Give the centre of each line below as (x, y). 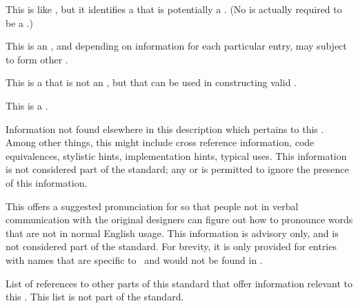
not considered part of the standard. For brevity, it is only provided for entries (171, 246)
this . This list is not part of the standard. (95, 297)
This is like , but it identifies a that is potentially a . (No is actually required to (174, 9)
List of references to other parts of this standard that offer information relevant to (179, 283)
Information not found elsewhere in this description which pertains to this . (165, 129)
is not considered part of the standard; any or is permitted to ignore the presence (177, 169)
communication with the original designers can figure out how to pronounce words (179, 219)
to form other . (37, 59)
